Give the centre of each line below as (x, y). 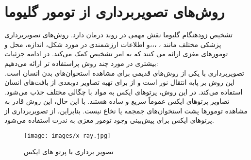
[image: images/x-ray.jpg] (67, 136)
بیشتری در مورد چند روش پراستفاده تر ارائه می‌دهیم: (81, 63)
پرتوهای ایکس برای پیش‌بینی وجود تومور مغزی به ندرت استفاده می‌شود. (109, 120)
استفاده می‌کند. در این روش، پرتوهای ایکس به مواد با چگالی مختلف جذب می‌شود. (124, 91)
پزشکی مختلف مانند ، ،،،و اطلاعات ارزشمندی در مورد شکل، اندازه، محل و (113, 44)
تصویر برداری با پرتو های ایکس (69, 151)
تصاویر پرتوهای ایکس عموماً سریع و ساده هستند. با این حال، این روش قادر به (117, 101)
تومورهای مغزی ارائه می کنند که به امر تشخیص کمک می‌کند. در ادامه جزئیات (116, 54)
